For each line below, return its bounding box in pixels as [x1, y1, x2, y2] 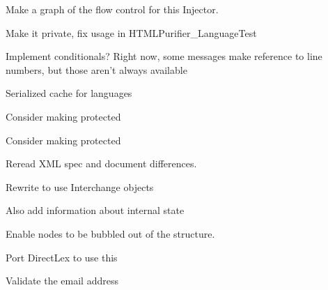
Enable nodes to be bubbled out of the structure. [6, 226, 215, 241]
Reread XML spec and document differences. [6, 156, 197, 171]
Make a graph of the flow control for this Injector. [6, 2, 219, 16]
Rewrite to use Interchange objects [6, 179, 154, 194]
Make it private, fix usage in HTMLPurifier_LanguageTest [6, 25, 257, 40]
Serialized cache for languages [6, 86, 132, 100]
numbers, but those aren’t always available [6, 62, 187, 77]
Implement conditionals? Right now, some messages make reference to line [6, 49, 322, 63]
